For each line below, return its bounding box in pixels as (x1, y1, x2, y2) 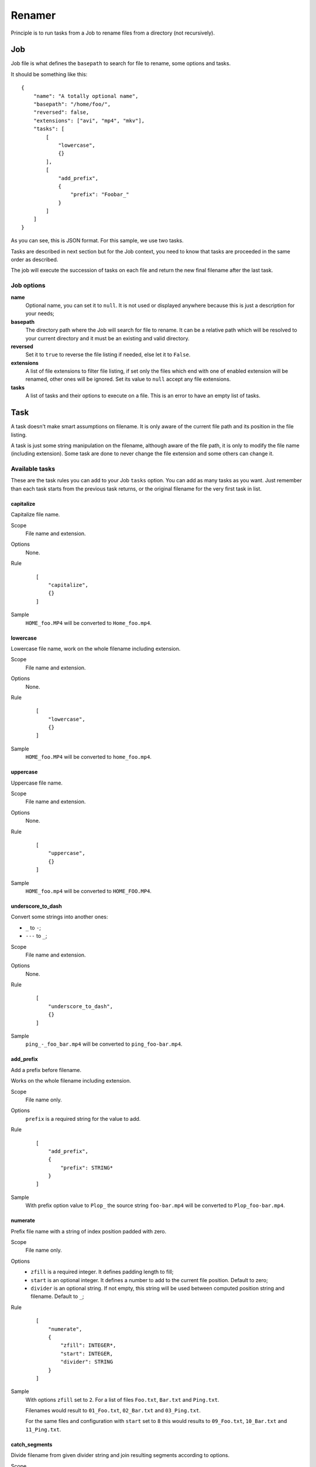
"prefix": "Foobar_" (70, 191, 130, 198)
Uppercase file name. (11, 779, 63, 786)
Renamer (11, 9, 56, 22)
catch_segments (11, 1441, 53, 1448)
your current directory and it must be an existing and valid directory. (25, 334, 190, 342)
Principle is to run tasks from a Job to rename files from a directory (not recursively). (11, 29, 215, 36)
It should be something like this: (11, 70, 88, 77)
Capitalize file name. (11, 511, 60, 518)
